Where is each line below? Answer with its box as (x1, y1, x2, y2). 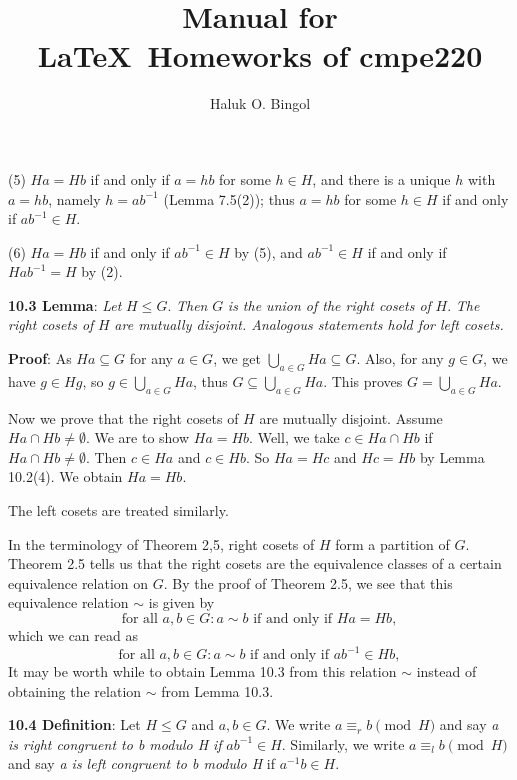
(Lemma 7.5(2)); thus (163, 188, 295, 209)
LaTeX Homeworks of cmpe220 (37, 35, 483, 76)
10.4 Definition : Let (8, 714, 141, 735)
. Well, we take (249, 427, 340, 448)
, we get (213, 348, 261, 369)
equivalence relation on (8, 572, 149, 593)
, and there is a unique (312, 168, 451, 189)
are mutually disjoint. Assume (259, 407, 443, 428)
